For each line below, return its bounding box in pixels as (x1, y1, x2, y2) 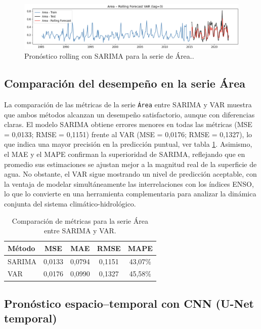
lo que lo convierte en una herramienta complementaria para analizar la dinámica (4, 188, 256, 199)
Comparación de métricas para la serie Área (12, 215, 148, 226)
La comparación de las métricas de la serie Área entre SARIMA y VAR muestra (4, 99, 252, 109)
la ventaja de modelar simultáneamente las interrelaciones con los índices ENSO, (4, 178, 254, 189)
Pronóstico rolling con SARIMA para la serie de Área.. (24, 51, 194, 61)
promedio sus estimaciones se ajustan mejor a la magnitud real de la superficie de (4, 158, 257, 169)
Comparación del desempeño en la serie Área (4, 75, 245, 91)
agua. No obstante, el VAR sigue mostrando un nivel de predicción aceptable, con (4, 169, 257, 179)
